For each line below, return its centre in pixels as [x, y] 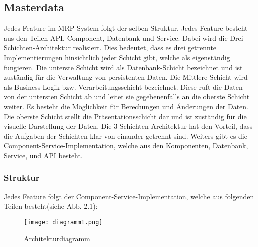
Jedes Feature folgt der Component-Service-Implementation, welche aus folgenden [129, 196]
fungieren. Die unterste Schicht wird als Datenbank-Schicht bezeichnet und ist [123, 67]
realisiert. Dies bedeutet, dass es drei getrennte [145, 48]
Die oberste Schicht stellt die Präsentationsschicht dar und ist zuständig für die [125, 116]
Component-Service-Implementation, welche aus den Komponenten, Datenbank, [126, 146]
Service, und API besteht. [43, 155]
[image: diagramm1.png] [63, 222]
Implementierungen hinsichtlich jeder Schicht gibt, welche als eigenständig [117, 57]
